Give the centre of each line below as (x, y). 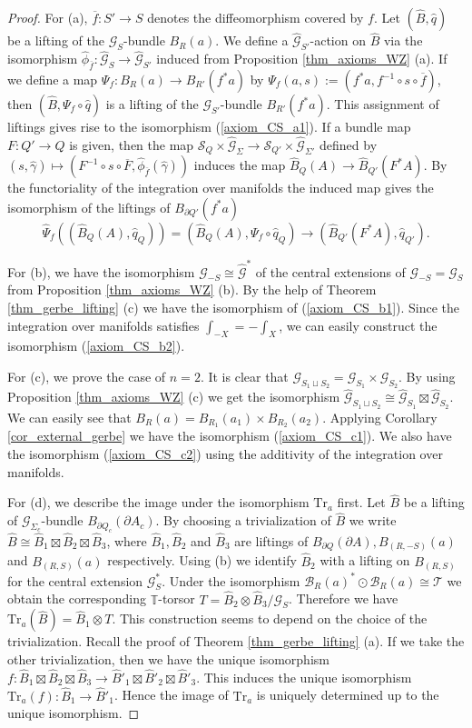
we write (373, 520)
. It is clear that (244, 376)
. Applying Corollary (380, 417)
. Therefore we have (343, 598)
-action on (338, 40)
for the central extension (75, 580)
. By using (427, 376)
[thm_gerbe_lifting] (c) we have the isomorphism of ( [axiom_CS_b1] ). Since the (234, 307)
